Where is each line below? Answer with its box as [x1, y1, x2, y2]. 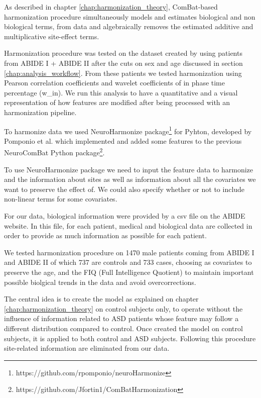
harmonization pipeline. [4, 107, 77, 117]
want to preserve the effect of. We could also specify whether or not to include [4, 183, 245, 194]
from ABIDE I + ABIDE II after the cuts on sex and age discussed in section [4, 57, 243, 68]
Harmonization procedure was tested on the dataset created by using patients [4, 48, 242, 58]
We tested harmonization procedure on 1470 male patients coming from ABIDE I [4, 247, 254, 257]
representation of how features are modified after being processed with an [4, 97, 230, 108]
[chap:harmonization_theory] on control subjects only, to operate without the [4, 303, 243, 314]
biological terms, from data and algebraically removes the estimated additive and [4, 21, 253, 32]
